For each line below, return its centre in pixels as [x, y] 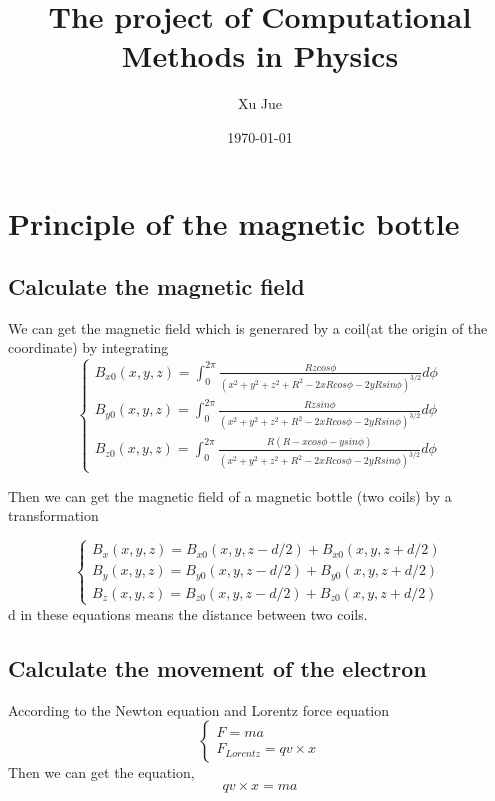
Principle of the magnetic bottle [234, 222]
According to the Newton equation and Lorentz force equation [199, 709]
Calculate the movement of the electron [217, 667]
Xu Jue [260, 103]
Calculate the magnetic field [156, 286]
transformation [53, 515]
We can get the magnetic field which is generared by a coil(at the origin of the [248, 327]
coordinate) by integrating [88, 347]
